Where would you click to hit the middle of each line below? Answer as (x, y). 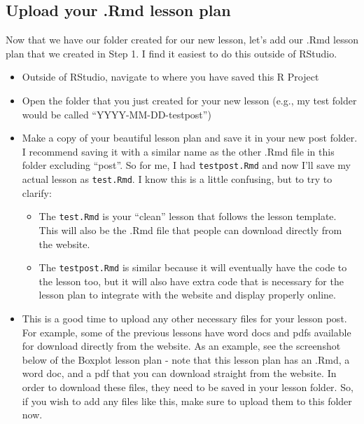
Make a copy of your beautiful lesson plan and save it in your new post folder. (190, 138)
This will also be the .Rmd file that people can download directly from (190, 230)
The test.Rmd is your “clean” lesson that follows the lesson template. (188, 216)
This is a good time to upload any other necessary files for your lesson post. (184, 318)
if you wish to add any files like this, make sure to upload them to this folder (187, 401)
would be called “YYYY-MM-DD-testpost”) (117, 114)
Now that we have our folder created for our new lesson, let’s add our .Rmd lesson (182, 40)
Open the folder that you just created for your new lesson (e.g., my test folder (189, 100)
